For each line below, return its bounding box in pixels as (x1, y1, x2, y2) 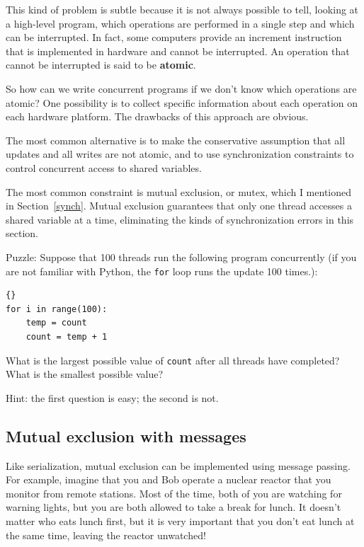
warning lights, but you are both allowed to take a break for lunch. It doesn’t (6, 500, 341, 514)
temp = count (25, 318, 87, 328)
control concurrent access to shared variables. (6, 160, 202, 175)
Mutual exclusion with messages (6, 425, 246, 447)
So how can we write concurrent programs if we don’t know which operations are (6, 81, 357, 96)
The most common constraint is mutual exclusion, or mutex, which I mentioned (6, 184, 352, 199)
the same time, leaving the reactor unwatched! (6, 527, 206, 542)
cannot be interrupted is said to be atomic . (6, 57, 196, 72)
